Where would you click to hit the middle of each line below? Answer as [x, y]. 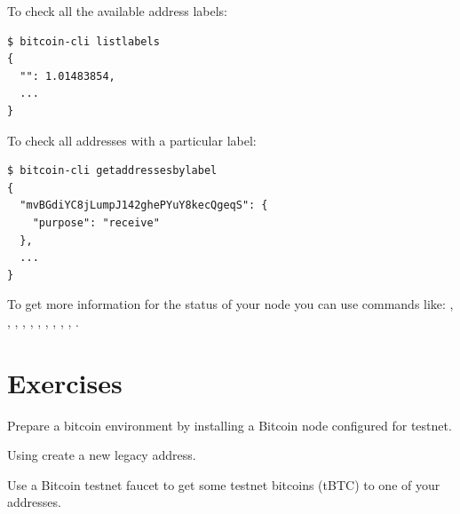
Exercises [65, 382]
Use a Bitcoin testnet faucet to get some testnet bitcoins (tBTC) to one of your [224, 484]
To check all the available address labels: [117, 11]
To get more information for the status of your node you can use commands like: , [230, 304]
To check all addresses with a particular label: [132, 140]
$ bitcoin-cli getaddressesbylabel [112, 171]
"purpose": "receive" [96, 222]
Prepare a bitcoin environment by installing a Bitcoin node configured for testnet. [230, 425]
